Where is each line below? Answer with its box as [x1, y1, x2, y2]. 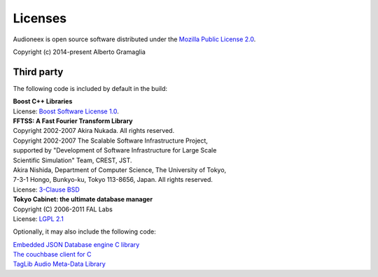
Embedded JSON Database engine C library [13, 240, 140, 248]
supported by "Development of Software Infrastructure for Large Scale [13, 146, 217, 155]
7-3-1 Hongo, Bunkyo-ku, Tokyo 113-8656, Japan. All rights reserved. [13, 176, 213, 184]
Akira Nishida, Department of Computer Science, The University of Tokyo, [13, 165, 227, 174]
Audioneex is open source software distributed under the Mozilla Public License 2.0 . [13, 35, 256, 43]
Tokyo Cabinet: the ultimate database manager [13, 195, 153, 204]
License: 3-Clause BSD [13, 185, 80, 194]
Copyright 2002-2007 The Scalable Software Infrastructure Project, [13, 136, 208, 145]
